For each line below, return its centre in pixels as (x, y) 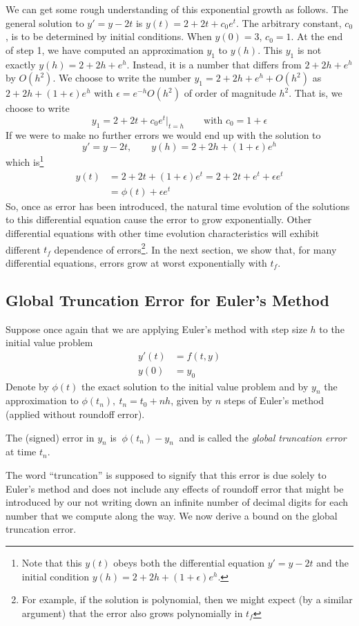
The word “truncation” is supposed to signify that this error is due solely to (166, 475)
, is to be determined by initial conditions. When (109, 36)
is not (309, 49)
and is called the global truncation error (263, 437)
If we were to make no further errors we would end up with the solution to (163, 134)
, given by (192, 400)
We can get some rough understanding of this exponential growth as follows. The (177, 9)
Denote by (27, 386)
